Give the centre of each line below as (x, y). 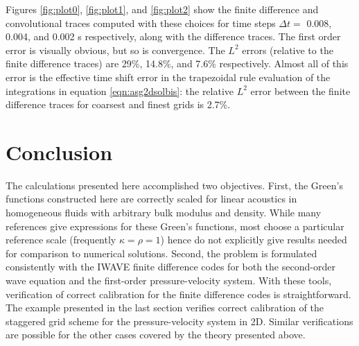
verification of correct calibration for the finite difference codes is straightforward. (178, 294)
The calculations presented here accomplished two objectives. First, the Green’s (174, 185)
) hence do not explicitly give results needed (254, 240)
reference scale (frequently (61, 240)
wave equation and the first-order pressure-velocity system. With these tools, (169, 280)
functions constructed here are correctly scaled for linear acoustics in (151, 199)
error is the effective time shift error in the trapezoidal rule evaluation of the (168, 77)
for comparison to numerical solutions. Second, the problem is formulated (161, 253)
